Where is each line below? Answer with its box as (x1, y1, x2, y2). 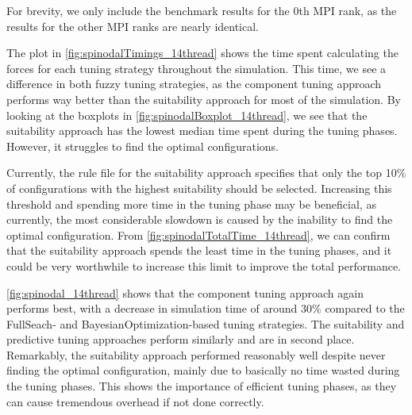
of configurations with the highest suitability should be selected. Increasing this (6, 179, 392, 196)
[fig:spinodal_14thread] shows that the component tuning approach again (6, 284, 364, 301)
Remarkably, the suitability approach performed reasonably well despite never (6, 346, 386, 363)
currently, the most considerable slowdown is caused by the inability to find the (6, 211, 393, 228)
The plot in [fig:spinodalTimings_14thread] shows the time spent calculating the (6, 44, 399, 61)
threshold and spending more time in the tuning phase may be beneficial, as (6, 195, 376, 212)
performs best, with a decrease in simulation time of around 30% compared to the (6, 300, 405, 317)
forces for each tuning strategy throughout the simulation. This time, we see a (6, 60, 387, 76)
